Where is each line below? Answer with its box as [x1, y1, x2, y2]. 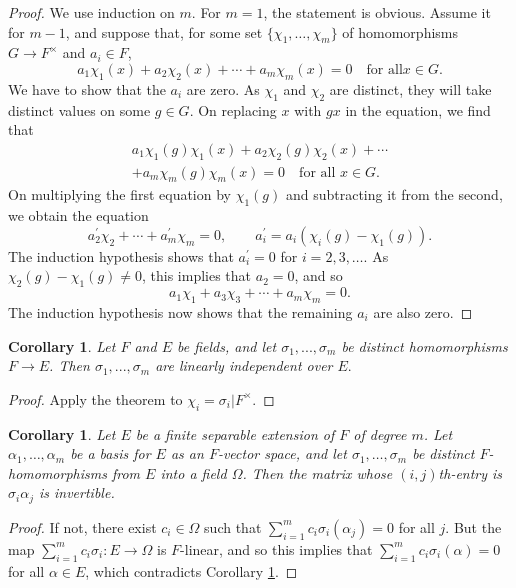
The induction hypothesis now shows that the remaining [8, 302, 353, 322]
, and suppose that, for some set [65, 21, 263, 42]
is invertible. [38, 482, 115, 503]
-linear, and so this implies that [180, 538, 373, 559]
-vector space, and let [217, 443, 347, 464]
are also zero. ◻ [373, 302, 473, 322]
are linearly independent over [155, 355, 333, 376]
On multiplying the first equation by [8, 184, 231, 205]
